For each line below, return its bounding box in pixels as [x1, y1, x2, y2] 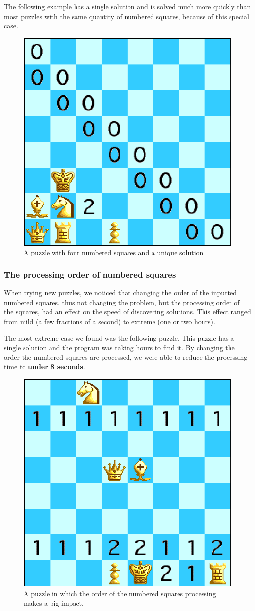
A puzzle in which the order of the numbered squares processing [24, 588, 216, 598]
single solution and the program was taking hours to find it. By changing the [4, 342, 235, 353]
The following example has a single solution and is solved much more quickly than [4, 1, 251, 11]
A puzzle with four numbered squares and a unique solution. [24, 247, 205, 257]
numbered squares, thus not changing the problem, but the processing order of [4, 297, 240, 307]
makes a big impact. [24, 598, 84, 608]
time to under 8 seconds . [4, 361, 85, 372]
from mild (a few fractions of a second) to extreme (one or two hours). [4, 316, 215, 326]
